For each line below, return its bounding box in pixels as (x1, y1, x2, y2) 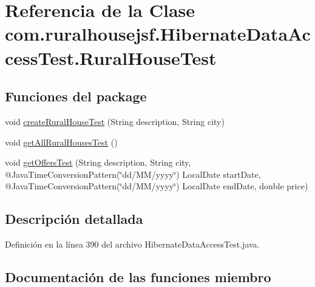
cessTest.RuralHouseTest (5, 45, 217, 70)
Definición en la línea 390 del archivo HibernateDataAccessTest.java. (5, 238, 260, 251)
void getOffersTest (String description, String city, (5, 156, 191, 169)
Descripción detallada (5, 209, 143, 228)
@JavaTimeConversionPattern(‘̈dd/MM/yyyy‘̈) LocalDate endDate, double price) (5, 180, 308, 192)
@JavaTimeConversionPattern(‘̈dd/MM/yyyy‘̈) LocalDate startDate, (5, 167, 261, 180)
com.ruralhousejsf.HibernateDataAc (5, 21, 311, 46)
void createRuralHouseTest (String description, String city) (5, 115, 225, 127)
